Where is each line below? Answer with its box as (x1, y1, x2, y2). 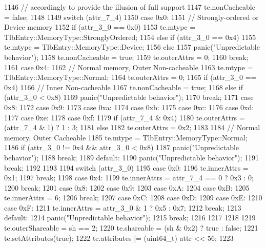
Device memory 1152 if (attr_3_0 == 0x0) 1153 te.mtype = (4, 22, 196, 32)
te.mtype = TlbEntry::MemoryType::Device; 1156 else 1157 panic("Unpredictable (4, 42, 260, 52)
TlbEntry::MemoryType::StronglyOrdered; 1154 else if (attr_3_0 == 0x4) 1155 (4, 31, 256, 42)
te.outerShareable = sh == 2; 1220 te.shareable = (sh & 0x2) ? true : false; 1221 (4, 222, 258, 233)
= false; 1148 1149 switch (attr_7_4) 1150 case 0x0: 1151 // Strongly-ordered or (4, 11, 259, 22)
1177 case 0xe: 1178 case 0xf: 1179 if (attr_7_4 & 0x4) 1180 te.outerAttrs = (4, 112, 245, 122)
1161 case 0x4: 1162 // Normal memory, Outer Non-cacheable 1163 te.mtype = (4, 61, 253, 72)
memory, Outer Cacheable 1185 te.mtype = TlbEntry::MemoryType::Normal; (4, 132, 248, 142)
